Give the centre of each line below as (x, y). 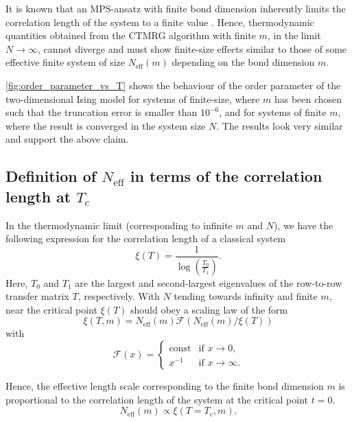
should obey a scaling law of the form (209, 309)
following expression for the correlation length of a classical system (146, 238)
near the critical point (51, 309)
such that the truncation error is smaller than (102, 112)
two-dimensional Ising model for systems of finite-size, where (133, 98)
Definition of (51, 176)
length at (38, 196)
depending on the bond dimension (243, 62)
